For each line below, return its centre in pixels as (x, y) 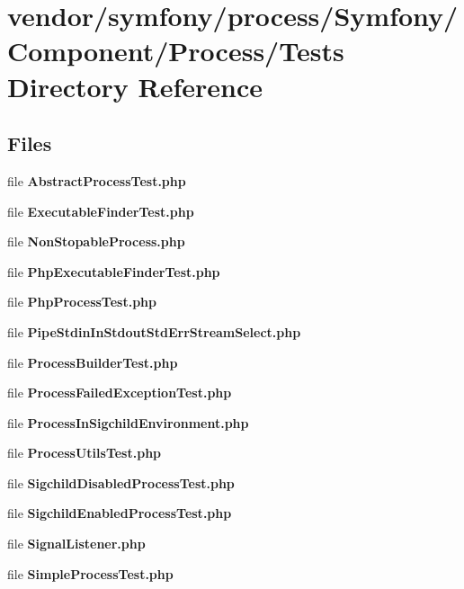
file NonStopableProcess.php (96, 241)
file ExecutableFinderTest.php (101, 211)
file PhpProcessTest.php (82, 302)
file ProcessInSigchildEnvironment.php (128, 422)
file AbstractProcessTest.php (97, 180)
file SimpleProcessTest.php (90, 573)
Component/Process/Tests (176, 51)
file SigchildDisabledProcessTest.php (121, 482)
